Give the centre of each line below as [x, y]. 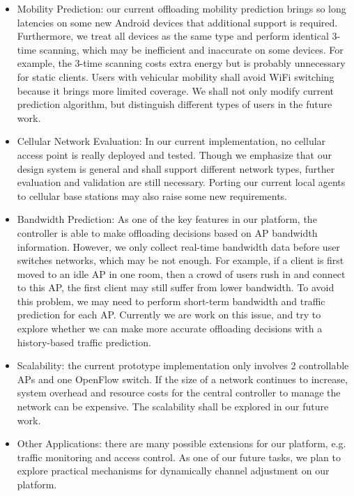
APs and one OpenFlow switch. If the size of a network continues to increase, [182, 379]
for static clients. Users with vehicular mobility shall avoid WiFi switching [176, 76]
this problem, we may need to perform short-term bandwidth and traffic [171, 301]
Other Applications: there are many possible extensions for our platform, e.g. [182, 443]
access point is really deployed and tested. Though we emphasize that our [174, 154]
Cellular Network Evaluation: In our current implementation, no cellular [171, 141]
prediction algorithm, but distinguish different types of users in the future [175, 104]
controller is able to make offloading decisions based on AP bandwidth [167, 232]
